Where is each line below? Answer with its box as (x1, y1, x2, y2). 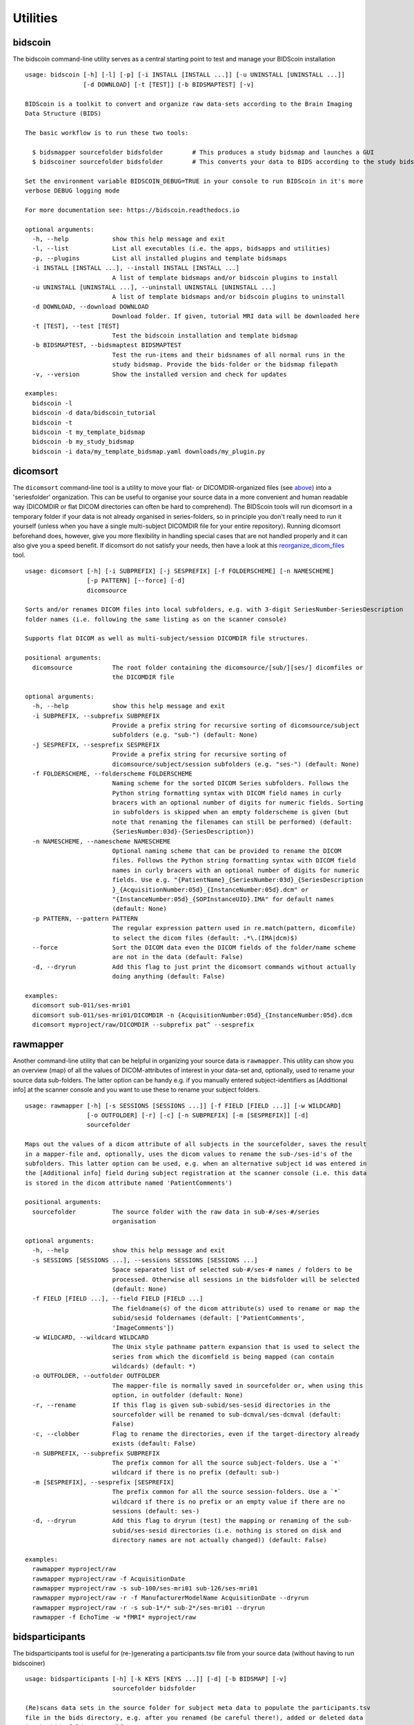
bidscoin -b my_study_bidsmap (32, 438, 135, 446)
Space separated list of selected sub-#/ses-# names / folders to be (112, 1266, 353, 1274)
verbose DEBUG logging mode (25, 187, 120, 195)
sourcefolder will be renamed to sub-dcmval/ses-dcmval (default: (112, 1411, 342, 1419)
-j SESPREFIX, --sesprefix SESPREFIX (32, 740, 160, 749)
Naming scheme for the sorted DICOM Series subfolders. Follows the (112, 780, 349, 787)
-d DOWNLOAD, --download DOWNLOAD (32, 302, 149, 310)
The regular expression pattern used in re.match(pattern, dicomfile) (112, 925, 357, 932)
